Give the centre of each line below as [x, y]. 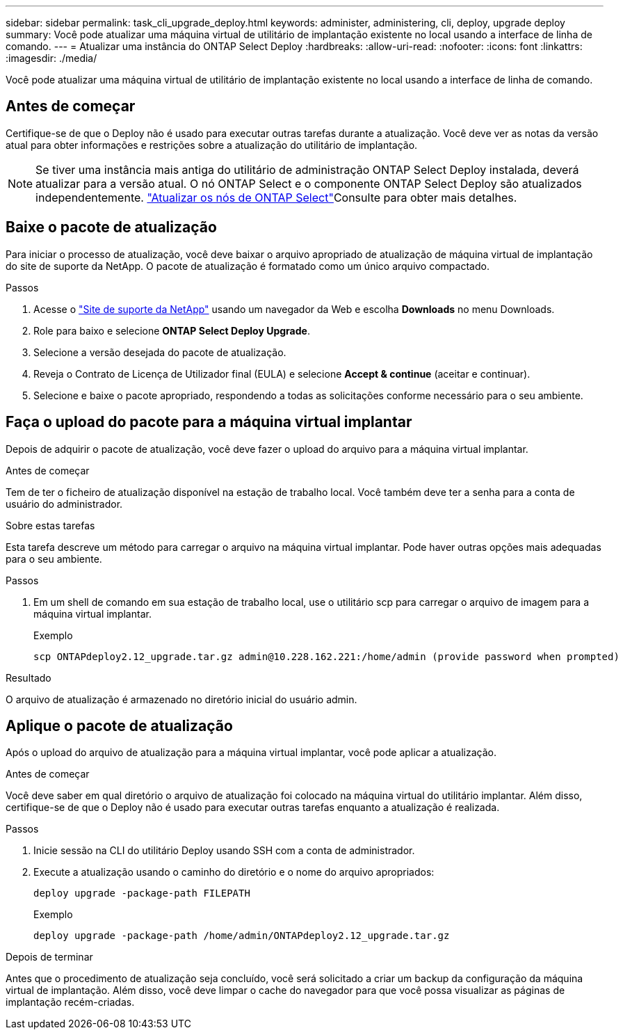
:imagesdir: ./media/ [51, 58]
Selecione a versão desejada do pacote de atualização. [160, 352]
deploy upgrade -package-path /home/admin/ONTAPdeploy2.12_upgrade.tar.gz [242, 936]
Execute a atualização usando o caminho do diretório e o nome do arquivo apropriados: [234, 872]
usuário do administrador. [64, 504]
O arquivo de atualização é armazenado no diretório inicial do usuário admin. [181, 699]
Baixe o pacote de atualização [111, 227]
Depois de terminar [49, 957]
